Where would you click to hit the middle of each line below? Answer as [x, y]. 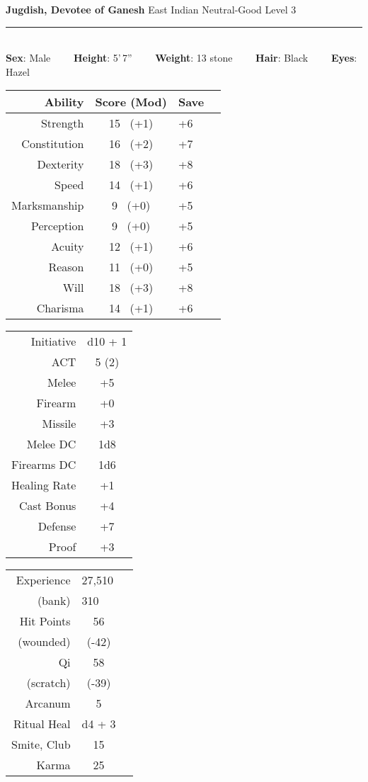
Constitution [53, 144]
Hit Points [45, 621]
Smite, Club [41, 744]
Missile [59, 424]
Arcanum [48, 703]
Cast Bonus [47, 506]
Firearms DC [44, 465]
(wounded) [44, 642]
